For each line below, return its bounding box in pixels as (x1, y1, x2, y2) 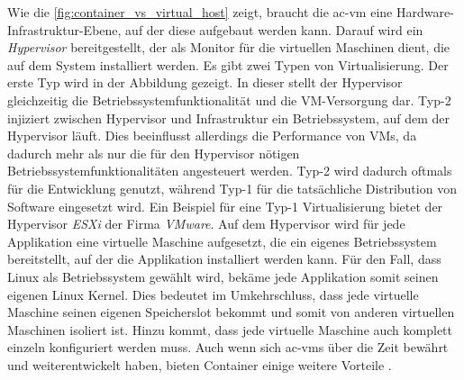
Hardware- (396, 3, 454, 21)
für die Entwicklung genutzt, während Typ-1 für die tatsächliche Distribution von (7, 178, 457, 197)
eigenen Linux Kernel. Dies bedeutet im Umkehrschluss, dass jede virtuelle (7, 285, 419, 303)
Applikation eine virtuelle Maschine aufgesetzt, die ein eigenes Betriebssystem (7, 231, 437, 250)
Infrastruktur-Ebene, (7, 20, 122, 39)
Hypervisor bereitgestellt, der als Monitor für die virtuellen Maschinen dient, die (7, 38, 450, 57)
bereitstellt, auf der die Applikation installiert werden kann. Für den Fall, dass (7, 249, 441, 268)
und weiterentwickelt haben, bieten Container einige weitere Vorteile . (7, 355, 392, 374)
